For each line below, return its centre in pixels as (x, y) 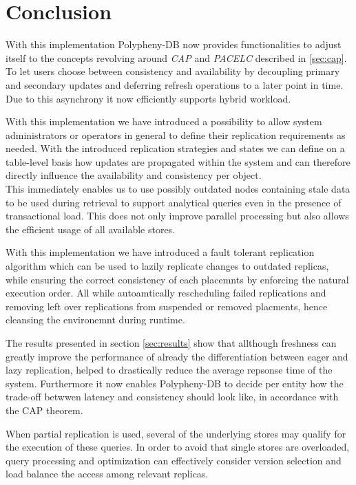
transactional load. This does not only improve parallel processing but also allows (177, 216)
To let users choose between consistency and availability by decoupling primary (173, 71)
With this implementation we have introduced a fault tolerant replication (160, 252)
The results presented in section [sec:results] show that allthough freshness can (171, 343)
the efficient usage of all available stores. (91, 229)
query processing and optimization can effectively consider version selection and (174, 460)
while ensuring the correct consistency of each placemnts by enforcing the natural (177, 279)
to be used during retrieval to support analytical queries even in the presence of (174, 202)
